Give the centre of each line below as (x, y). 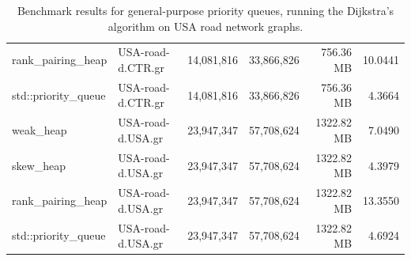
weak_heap (40, 130)
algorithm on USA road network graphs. (205, 26)
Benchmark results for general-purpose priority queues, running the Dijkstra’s (205, 10)
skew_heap (39, 165)
